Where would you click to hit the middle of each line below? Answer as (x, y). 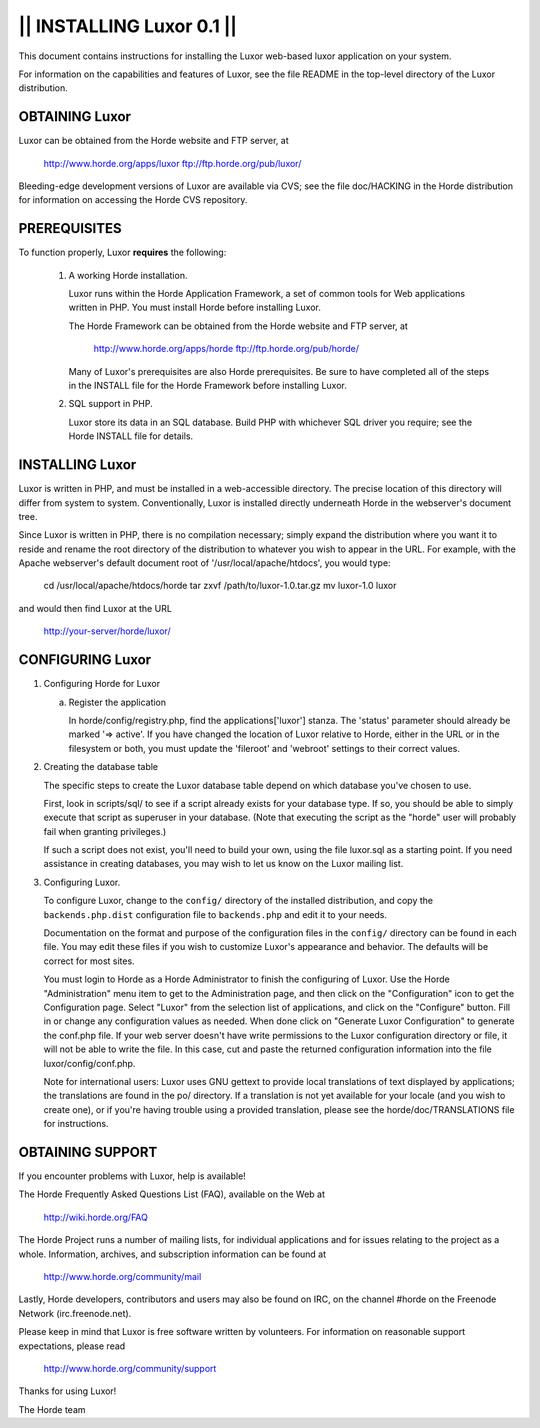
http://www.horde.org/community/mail (122, 1276)
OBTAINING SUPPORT (88, 1151)
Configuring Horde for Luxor (101, 684)
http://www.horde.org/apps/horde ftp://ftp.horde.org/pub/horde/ (226, 349)
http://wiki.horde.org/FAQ (96, 1217)
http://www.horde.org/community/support (130, 1368)
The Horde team (52, 1409)
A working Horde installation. (128, 275)
